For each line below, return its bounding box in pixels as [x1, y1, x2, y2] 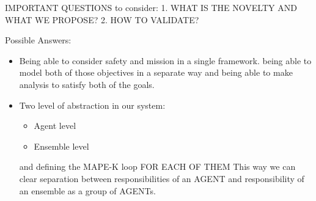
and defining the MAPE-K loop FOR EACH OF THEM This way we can [19, 160, 296, 173]
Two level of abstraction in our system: [19, 98, 166, 111]
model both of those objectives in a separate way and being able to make [19, 66, 293, 79]
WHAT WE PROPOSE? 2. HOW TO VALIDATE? [5, 13, 199, 26]
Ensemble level [34, 139, 89, 152]
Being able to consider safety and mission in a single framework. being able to [19, 54, 312, 67]
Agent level [34, 119, 76, 132]
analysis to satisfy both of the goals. [19, 78, 155, 90]
